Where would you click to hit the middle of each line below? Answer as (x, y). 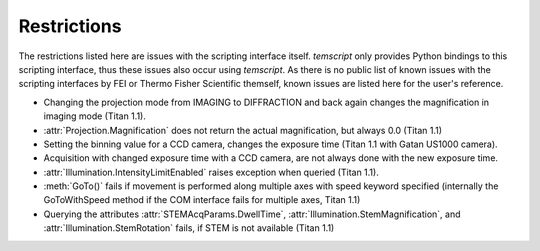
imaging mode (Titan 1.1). (95, 116)
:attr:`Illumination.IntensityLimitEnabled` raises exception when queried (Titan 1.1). (211, 172)
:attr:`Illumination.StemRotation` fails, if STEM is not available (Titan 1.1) (189, 228)
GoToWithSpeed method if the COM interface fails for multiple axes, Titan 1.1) (202, 200)
